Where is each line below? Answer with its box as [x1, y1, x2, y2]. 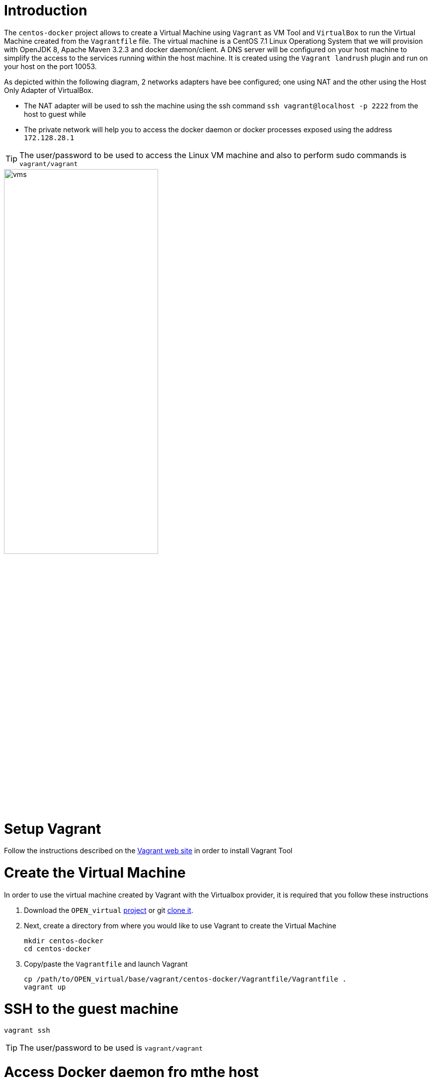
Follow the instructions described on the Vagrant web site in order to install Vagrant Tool [4, 846, 293, 855]
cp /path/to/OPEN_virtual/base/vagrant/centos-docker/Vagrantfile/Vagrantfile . [24, 975, 347, 983]
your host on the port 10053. [4, 62, 97, 71]
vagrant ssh [4, 1026, 50, 1035]
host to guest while [24, 109, 86, 118]
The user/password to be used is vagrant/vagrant [19, 1043, 203, 1053]
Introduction [4, 2, 87, 19]
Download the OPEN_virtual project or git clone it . [24, 905, 193, 914]
